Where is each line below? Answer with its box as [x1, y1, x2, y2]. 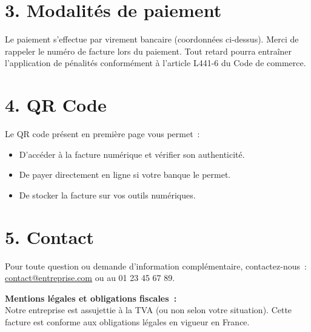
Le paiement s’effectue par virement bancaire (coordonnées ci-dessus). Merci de [5, 33, 299, 46]
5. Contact [5, 224, 95, 249]
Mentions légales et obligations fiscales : [5, 291, 177, 304]
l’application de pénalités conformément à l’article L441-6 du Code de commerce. [5, 56, 306, 69]
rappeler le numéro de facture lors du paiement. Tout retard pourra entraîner [5, 44, 292, 57]
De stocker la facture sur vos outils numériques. [19, 188, 196, 201]
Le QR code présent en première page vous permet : [5, 127, 200, 140]
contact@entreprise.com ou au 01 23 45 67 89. [5, 271, 175, 284]
